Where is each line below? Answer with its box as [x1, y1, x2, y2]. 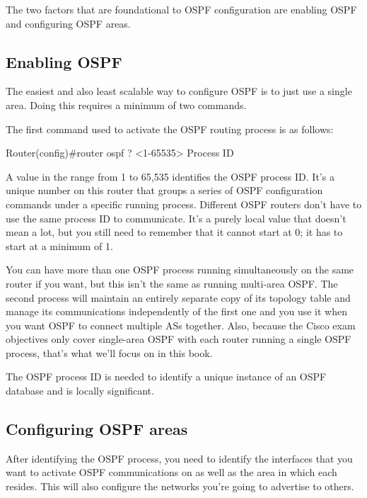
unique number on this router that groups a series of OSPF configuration [6, 183, 323, 198]
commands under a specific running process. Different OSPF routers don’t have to [6, 196, 362, 211]
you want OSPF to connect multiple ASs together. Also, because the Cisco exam [6, 317, 356, 332]
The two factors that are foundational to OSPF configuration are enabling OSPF [6, 2, 357, 16]
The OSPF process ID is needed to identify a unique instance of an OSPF [6, 369, 327, 384]
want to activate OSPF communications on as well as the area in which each [6, 465, 337, 480]
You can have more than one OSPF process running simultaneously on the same [6, 262, 354, 277]
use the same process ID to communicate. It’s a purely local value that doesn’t [6, 210, 346, 225]
